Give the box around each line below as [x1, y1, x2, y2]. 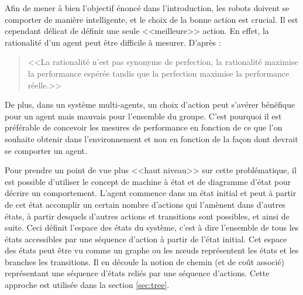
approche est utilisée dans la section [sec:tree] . [5, 279, 170, 291]
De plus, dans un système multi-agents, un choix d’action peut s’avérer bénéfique [5, 98, 295, 111]
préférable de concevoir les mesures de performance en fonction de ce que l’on [5, 121, 283, 133]
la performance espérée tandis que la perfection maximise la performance [27, 67, 290, 79]
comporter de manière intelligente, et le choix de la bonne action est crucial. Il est [5, 13, 298, 25]
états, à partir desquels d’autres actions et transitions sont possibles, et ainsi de [5, 210, 290, 222]
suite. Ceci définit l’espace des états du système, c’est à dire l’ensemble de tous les [5, 221, 299, 234]
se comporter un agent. [5, 144, 87, 156]
